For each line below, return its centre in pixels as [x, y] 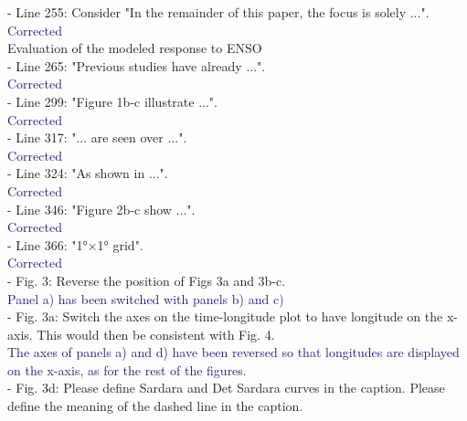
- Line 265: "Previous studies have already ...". [137, 65]
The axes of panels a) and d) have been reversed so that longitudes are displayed [233, 352]
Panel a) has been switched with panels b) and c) [146, 298]
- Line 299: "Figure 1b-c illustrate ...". [112, 101]
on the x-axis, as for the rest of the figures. [127, 369]
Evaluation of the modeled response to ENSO [135, 48]
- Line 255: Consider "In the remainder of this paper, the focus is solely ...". [218, 12]
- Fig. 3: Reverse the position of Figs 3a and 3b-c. [147, 280]
